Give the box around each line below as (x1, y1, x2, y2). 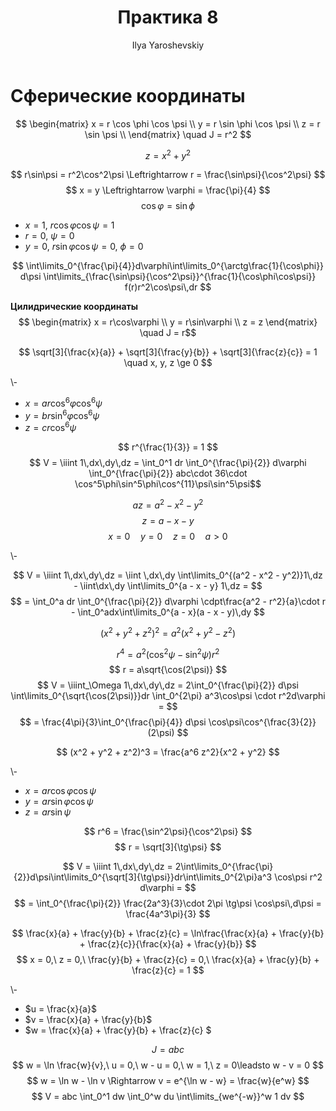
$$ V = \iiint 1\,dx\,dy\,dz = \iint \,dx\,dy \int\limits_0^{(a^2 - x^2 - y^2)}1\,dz (13, 569, 323, 581)
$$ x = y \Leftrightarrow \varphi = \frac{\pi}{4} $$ (65, 184, 271, 196)
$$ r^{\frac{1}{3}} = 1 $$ (117, 441, 218, 453)
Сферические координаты (10, 84, 246, 107)
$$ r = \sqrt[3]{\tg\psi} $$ (114, 841, 222, 853)
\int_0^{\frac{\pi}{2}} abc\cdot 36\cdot (88, 467, 248, 480)
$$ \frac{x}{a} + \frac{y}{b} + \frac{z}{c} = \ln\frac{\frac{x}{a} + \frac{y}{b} (11, 927, 325, 940)
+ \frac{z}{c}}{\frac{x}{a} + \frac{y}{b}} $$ (79, 938, 257, 950)
